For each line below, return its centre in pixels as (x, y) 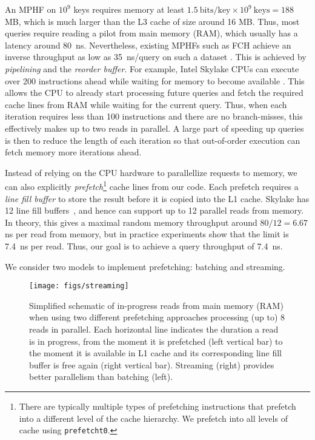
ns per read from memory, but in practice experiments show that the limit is (147, 234)
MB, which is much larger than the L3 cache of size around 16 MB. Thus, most (152, 21)
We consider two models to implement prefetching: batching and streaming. (145, 266)
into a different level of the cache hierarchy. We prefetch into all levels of (153, 418)
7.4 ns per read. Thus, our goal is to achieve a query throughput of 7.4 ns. (144, 245)
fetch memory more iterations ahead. (73, 152)
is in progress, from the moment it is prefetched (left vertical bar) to (156, 341)
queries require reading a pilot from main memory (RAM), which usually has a (151, 33)
